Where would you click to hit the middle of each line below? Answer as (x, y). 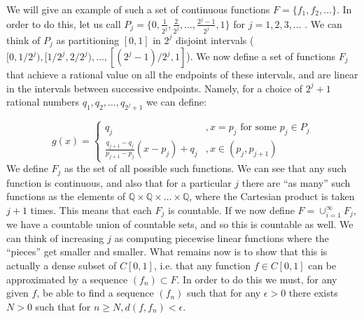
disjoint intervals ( (215, 40)
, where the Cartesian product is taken (272, 196)
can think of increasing (55, 238)
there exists (313, 293)
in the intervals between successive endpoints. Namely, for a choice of (155, 88)
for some (258, 128)
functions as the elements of (66, 196)
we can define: (176, 102)
